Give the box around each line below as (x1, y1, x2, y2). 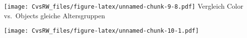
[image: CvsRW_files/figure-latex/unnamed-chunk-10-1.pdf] (4, 27, 199, 35)
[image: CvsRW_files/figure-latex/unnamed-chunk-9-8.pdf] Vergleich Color (4, 1, 244, 11)
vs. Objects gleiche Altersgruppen (4, 10, 105, 20)
